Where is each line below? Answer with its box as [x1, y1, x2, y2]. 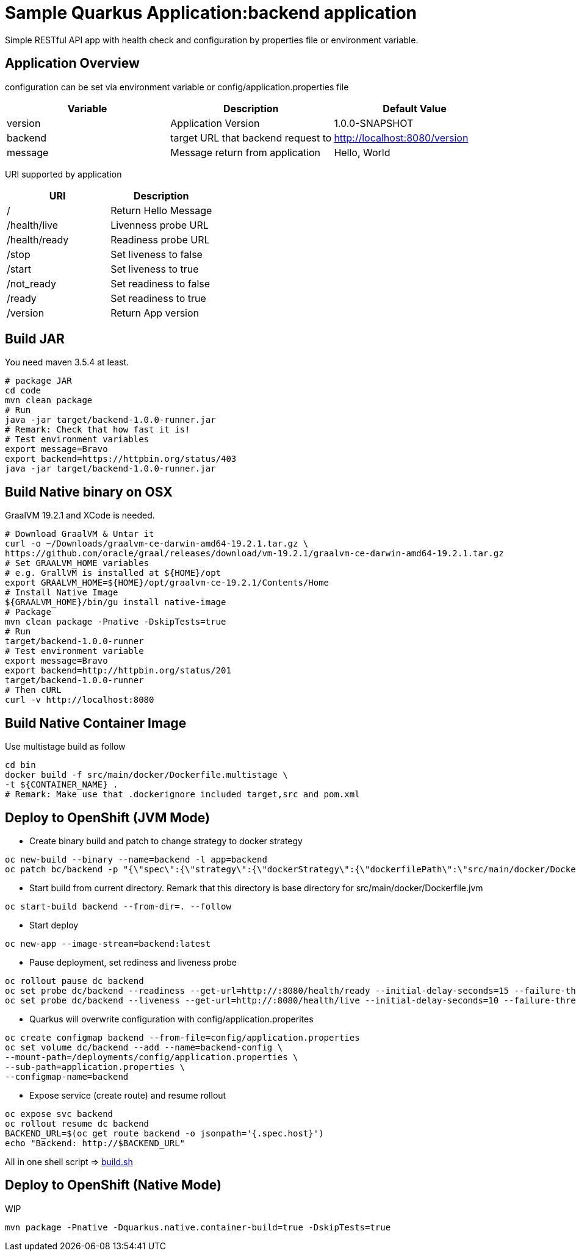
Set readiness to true [110, 292, 206, 304]
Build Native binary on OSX [5, 484, 173, 500]
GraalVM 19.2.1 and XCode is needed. [5, 510, 155, 521]
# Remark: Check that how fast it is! [5, 425, 190, 435]
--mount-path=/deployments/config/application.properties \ [5, 1052, 298, 1062]
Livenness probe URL [110, 218, 209, 231]
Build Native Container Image [5, 715, 187, 731]
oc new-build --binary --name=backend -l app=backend [5, 854, 267, 864]
